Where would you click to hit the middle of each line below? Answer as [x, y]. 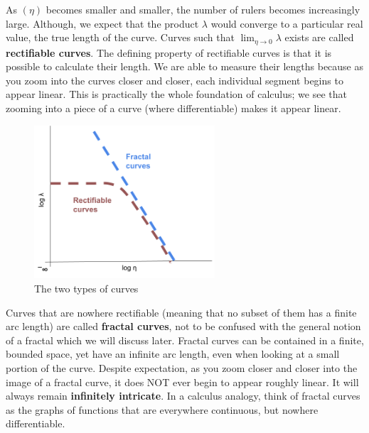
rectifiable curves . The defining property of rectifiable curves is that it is [169, 52]
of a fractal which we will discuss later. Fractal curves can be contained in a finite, [185, 340]
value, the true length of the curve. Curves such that [120, 37]
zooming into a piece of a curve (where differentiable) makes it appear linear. [173, 108]
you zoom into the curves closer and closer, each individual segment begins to [175, 80]
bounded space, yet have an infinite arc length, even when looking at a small [173, 354]
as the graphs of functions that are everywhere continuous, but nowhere [162, 409]
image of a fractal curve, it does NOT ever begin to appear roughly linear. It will [182, 382]
